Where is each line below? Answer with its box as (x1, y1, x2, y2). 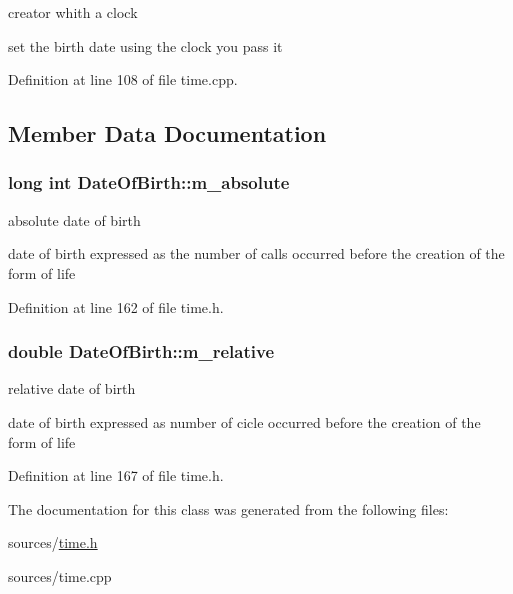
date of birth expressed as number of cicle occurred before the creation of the (8, 411, 481, 432)
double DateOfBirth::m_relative (8, 339, 275, 364)
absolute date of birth (8, 209, 141, 230)
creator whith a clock (8, 2, 138, 22)
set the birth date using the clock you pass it (8, 35, 283, 56)
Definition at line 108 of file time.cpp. (8, 69, 238, 90)
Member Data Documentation (8, 118, 327, 149)
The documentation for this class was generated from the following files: (8, 498, 449, 519)
